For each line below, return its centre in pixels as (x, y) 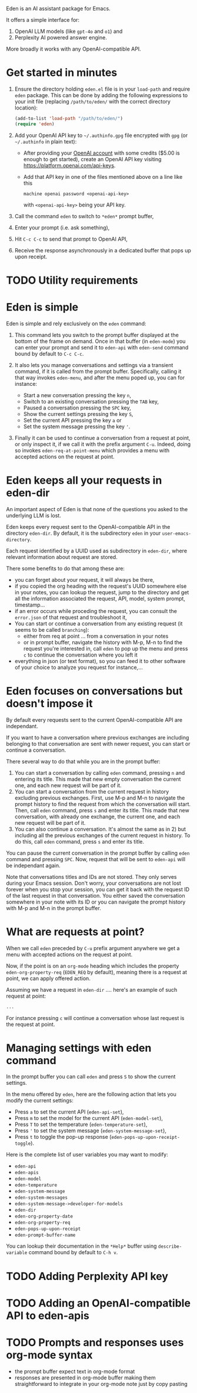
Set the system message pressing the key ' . (77, 426)
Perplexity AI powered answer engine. (61, 37)
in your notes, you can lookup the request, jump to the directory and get (102, 592)
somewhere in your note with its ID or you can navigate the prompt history (96, 902)
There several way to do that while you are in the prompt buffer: (83, 761)
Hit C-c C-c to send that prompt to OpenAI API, (71, 239)
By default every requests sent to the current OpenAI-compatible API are (94, 719)
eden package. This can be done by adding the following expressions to (101, 95)
